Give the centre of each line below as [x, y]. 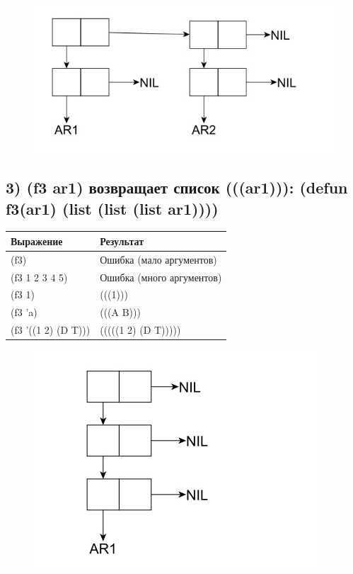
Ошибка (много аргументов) [161, 277]
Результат [122, 241]
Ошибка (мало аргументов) [158, 259]
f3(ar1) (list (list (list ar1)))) [112, 208]
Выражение [37, 241]
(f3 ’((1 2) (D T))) [51, 330]
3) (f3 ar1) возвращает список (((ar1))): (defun [177, 187]
